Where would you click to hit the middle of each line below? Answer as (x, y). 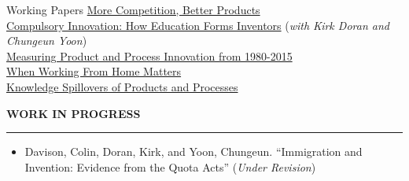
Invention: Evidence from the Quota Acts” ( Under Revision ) (170, 166)
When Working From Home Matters (94, 71)
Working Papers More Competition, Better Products (133, 9)
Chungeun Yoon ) (47, 41)
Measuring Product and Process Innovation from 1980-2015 (149, 55)
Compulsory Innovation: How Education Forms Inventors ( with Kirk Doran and (198, 25)
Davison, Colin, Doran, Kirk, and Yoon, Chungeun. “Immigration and (193, 151)
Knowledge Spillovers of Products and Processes (122, 86)
